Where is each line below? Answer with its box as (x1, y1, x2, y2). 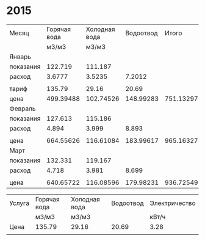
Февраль (9, 104, 36, 113)
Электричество (149, 199, 196, 207)
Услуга (9, 199, 29, 207)
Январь (9, 52, 32, 61)
